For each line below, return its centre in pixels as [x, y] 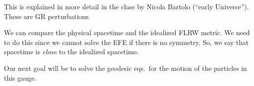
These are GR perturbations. [47, 16]
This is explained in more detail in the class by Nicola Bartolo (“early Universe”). [127, 6]
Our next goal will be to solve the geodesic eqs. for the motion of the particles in [126, 68]
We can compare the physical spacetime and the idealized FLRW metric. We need [127, 32]
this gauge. [20, 77]
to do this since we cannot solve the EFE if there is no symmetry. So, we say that [127, 42]
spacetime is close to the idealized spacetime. [71, 52]
